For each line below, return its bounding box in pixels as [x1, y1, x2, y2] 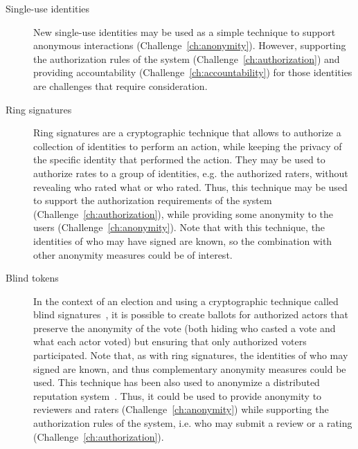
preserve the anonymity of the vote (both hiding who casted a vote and [33, 320, 336, 335]
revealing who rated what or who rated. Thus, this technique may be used [33, 179, 348, 194]
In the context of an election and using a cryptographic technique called [33, 293, 339, 308]
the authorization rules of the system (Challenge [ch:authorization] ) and [33, 51, 340, 66]
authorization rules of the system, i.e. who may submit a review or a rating [33, 416, 352, 430]
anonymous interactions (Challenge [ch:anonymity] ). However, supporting [33, 38, 346, 53]
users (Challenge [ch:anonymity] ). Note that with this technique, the [33, 220, 325, 235]
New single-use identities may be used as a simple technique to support [33, 24, 336, 39]
